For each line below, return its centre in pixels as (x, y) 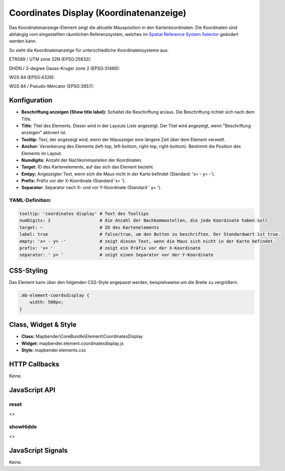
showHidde (23, 426)
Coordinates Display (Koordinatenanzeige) (98, 13)
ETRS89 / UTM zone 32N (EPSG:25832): (50, 59)
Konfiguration (31, 100)
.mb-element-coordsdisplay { (54, 295)
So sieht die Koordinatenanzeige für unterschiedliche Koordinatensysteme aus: (89, 50)
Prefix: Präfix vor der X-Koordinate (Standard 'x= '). (74, 181)
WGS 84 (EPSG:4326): (32, 77)
